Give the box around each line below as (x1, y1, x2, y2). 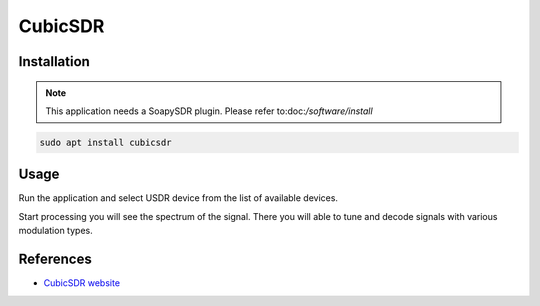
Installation (18, 53, 90, 70)
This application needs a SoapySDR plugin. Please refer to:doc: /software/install (45, 105, 374, 117)
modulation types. (18, 225, 94, 237)
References (18, 251, 92, 268)
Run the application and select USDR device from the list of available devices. (18, 192, 339, 204)
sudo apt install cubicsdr (39, 136, 172, 148)
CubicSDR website (43, 277, 120, 289)
